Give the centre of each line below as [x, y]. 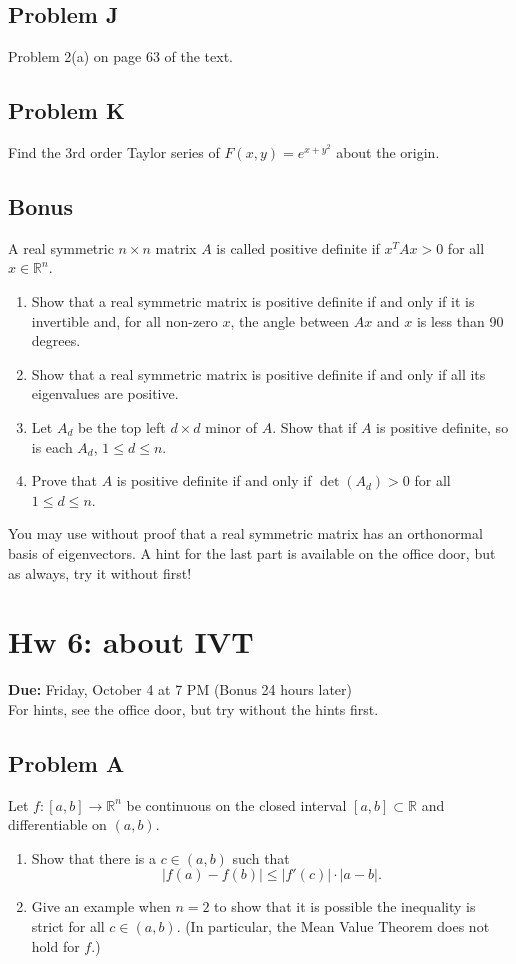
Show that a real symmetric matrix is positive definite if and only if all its [258, 373]
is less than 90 [460, 320]
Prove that [64, 480]
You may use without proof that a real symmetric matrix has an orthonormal [245, 533]
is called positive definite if [298, 247]
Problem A [66, 762]
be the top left [121, 426]
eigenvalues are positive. [105, 393]
